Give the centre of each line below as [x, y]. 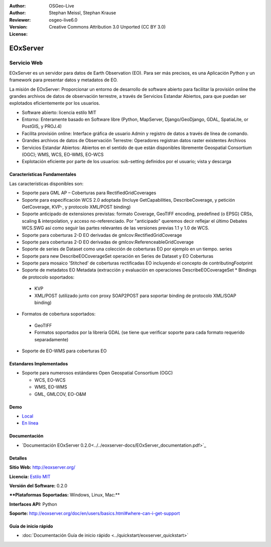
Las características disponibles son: [46, 184]
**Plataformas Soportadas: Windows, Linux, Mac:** [64, 495]
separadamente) [51, 339]
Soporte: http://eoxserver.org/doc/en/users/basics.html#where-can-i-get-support [95, 513]
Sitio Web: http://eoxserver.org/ [42, 467]
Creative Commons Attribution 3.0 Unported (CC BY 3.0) [107, 27]
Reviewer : [20, 20]
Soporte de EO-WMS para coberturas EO [64, 351]
